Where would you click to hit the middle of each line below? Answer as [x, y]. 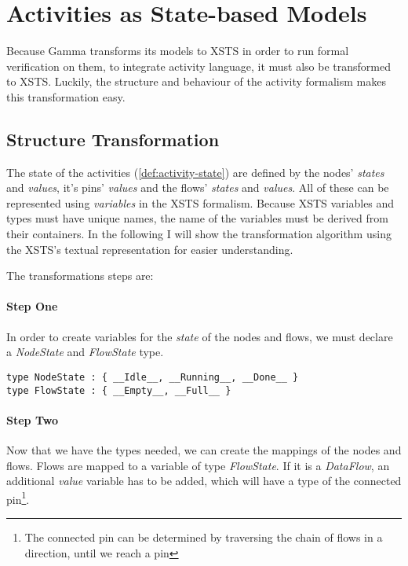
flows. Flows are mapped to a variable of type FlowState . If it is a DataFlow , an [198, 465]
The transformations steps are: [80, 276]
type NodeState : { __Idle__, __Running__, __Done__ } [153, 377]
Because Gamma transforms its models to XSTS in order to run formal [178, 51]
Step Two [32, 419]
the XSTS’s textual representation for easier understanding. [150, 249]
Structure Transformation [113, 139]
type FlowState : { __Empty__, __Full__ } [119, 390]
